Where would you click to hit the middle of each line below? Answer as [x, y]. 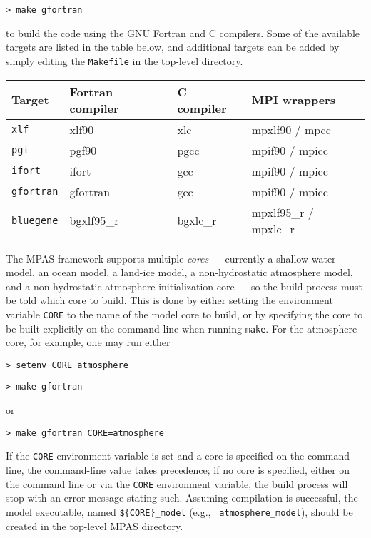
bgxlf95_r [94, 220]
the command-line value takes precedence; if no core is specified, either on [189, 470]
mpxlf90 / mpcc [291, 129]
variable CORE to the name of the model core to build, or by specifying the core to [184, 314]
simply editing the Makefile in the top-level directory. [124, 60]
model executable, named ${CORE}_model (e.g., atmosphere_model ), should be [179, 511]
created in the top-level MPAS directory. [95, 526]
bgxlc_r [197, 220]
